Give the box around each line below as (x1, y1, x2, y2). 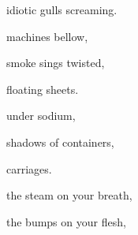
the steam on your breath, (6, 187, 132, 203)
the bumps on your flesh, (6, 213, 126, 229)
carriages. (6, 160, 52, 177)
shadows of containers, (6, 133, 114, 150)
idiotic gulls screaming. (6, 2, 117, 17)
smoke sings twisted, (6, 54, 105, 71)
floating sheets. (6, 80, 79, 97)
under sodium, (6, 107, 76, 124)
